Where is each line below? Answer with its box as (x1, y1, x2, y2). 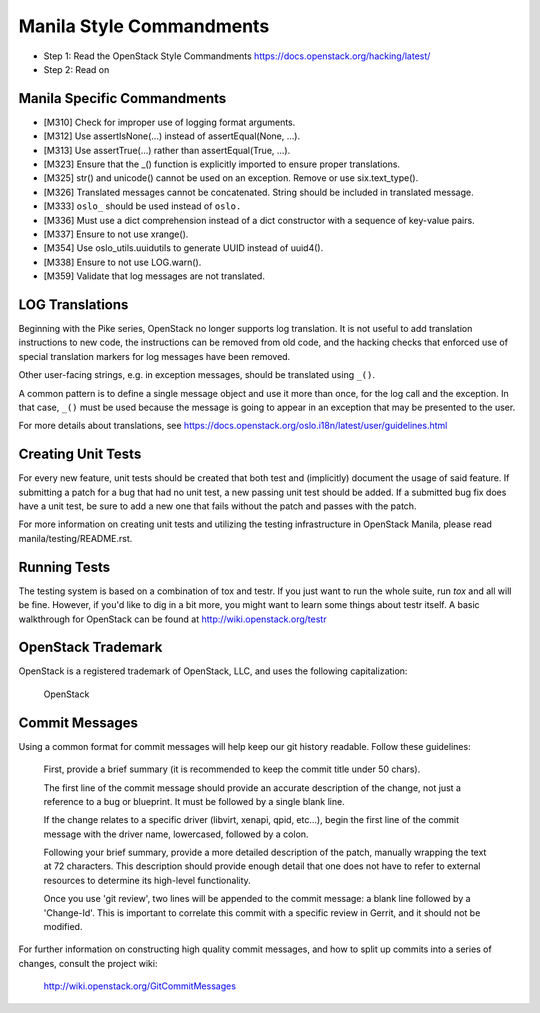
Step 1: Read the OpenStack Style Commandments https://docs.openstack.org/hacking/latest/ (43, 50, 431, 62)
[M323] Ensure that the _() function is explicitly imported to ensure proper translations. (43, 158, 400, 170)
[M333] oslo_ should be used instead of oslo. (43, 200, 242, 212)
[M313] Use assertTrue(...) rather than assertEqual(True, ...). (43, 144, 291, 156)
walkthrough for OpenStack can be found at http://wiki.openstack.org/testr (18, 613, 327, 625)
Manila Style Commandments (18, 15, 270, 37)
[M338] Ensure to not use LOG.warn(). (43, 256, 202, 268)
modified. (43, 921, 83, 933)
